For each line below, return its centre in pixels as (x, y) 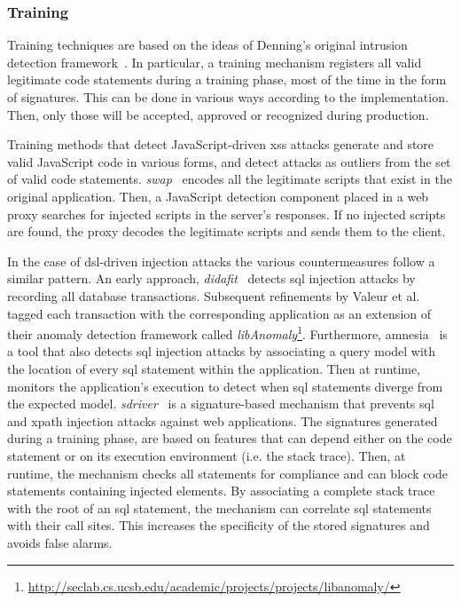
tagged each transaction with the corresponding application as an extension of (219, 313)
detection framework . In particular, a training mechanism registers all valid (215, 62)
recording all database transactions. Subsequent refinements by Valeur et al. (214, 295)
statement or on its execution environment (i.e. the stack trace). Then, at (207, 455)
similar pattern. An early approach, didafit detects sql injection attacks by (211, 278)
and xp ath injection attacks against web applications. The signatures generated (223, 420)
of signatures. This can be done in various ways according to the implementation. (228, 97)
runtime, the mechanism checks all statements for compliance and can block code (227, 473)
